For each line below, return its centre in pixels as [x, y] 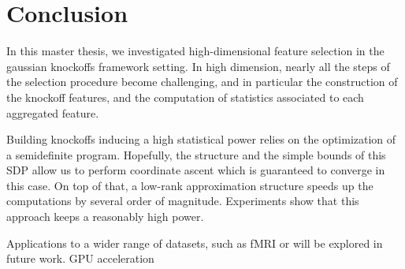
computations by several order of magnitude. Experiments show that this [183, 201]
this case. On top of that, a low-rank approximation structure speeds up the [190, 185]
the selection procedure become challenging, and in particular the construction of [202, 82]
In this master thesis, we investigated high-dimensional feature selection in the [195, 51]
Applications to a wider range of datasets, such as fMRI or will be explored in [195, 243]
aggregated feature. [53, 112]
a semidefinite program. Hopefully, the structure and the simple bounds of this [196, 154]
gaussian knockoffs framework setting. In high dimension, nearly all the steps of [198, 66]
